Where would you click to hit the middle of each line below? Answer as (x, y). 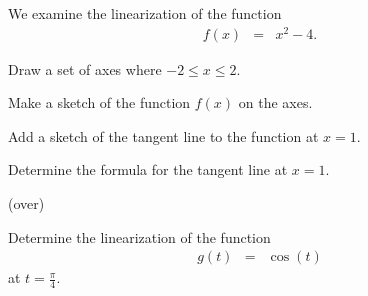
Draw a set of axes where (85, 68)
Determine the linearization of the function (139, 236)
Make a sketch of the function (99, 102)
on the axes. (275, 102)
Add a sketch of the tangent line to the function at (163, 135)
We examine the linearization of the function (145, 13)
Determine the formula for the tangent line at (148, 169)
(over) (26, 203)
